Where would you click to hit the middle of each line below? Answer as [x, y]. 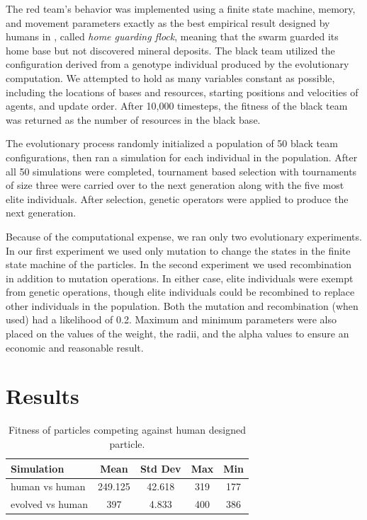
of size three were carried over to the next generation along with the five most [175, 185]
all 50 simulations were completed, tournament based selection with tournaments [181, 171]
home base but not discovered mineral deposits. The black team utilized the [170, 50]
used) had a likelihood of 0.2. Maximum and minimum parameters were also [171, 319]
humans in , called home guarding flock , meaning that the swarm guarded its [172, 36]
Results [43, 396]
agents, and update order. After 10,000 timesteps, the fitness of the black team [177, 106]
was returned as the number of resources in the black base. [133, 119]
